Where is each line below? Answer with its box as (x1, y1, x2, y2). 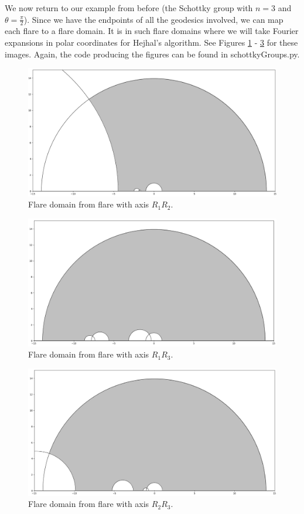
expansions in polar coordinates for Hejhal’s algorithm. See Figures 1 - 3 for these (5, 36, 298, 49)
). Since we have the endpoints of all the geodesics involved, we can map (23, 13, 283, 25)
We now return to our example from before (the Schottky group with (5, 2, 253, 13)
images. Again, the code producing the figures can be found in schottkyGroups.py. (5, 47, 300, 60)
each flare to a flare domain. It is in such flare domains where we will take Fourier (5, 25, 299, 37)
